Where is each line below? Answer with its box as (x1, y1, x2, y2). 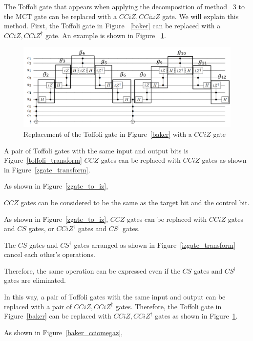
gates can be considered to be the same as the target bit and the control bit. (21, 197, 250, 207)
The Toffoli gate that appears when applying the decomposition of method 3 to (4, 1, 245, 11)
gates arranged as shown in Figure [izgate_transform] (74, 239, 236, 250)
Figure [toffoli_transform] (4, 155, 82, 165)
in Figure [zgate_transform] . (4, 164, 90, 174)
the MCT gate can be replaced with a (4, 11, 117, 21)
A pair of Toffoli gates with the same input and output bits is (4, 145, 189, 155)
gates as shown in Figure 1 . (155, 311, 238, 321)
